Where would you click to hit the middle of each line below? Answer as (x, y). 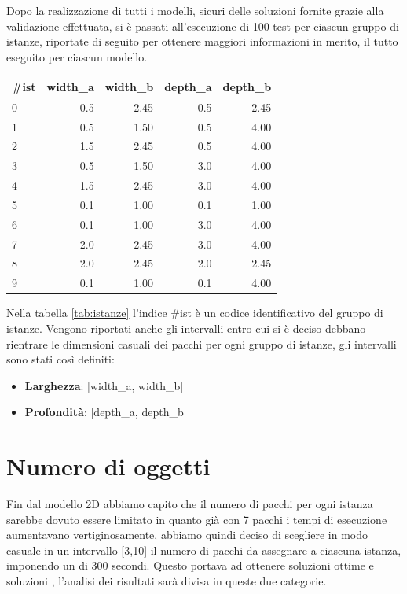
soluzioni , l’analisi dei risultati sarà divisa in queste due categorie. (167, 581)
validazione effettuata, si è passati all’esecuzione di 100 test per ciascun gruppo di (203, 26)
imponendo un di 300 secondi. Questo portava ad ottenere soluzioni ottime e (190, 565)
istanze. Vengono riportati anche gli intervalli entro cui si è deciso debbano (186, 328)
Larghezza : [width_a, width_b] (104, 385)
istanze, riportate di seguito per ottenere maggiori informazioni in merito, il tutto (202, 41)
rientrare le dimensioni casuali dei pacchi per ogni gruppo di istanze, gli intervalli (202, 343)
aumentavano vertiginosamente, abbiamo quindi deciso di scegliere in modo (187, 535)
